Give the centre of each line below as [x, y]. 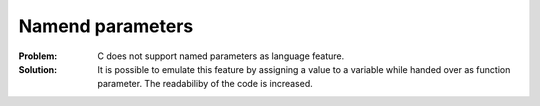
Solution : [38, 69]
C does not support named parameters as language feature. [221, 56]
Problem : [38, 56]
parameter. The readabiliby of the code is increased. [205, 84]
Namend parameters [106, 26]
